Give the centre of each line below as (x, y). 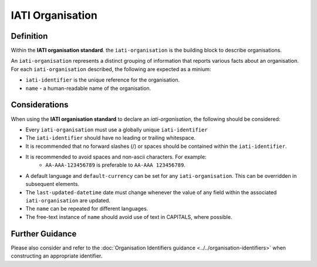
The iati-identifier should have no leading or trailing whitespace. (111, 138)
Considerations (40, 105)
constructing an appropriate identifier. (57, 256)
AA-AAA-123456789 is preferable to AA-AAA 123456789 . (116, 165)
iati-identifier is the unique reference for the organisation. (103, 80)
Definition (29, 36)
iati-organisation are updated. (68, 201)
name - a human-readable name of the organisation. (88, 88)
